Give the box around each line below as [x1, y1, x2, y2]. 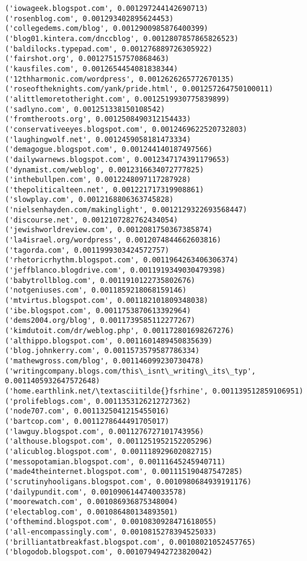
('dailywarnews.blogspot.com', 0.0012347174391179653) [5, 155, 230, 164]
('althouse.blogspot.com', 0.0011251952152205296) [5, 437, 213, 446]
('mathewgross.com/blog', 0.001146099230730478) [5, 356, 204, 365]
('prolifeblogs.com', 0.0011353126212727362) [5, 397, 191, 406]
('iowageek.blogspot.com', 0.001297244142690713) [5, 4, 208, 13]
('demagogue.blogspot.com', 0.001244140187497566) [5, 145, 213, 154]
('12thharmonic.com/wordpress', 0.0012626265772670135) [5, 74, 234, 83]
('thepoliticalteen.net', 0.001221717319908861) [5, 185, 204, 194]
